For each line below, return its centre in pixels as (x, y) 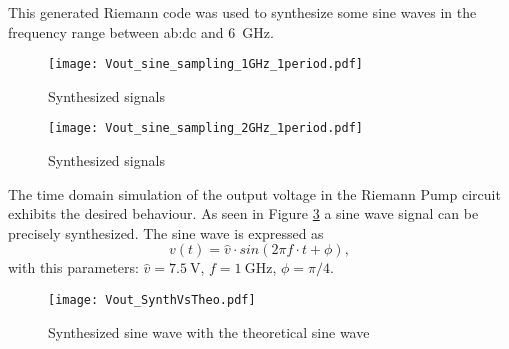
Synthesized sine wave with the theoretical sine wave (209, 331)
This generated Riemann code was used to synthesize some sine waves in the (242, 12)
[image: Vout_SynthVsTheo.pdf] (152, 300)
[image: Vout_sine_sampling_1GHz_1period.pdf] (205, 64)
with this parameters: (73, 267)
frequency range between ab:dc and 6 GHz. (141, 31)
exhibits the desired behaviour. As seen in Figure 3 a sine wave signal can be (243, 213)
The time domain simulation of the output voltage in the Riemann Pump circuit (254, 193)
